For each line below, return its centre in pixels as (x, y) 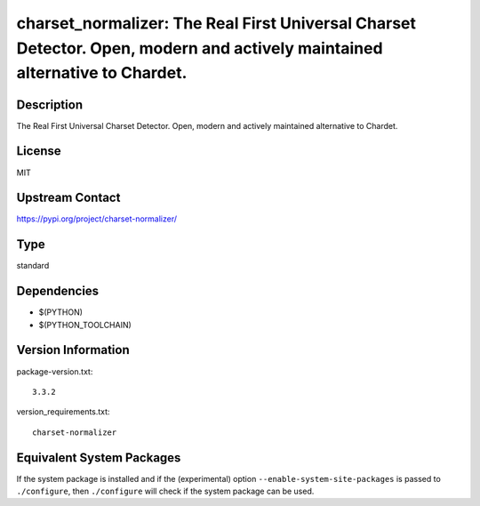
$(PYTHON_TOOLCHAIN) (85, 325)
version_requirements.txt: (63, 412)
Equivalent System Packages (99, 458)
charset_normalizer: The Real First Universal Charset (216, 23)
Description (50, 104)
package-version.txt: (55, 371)
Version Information (73, 350)
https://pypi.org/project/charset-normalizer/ (97, 219)
